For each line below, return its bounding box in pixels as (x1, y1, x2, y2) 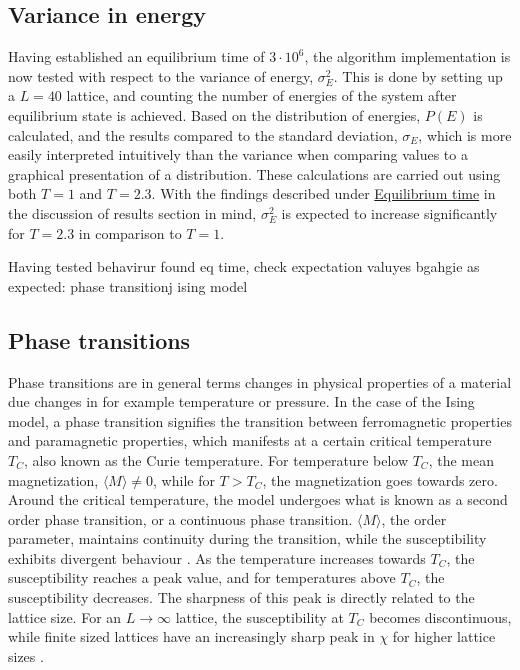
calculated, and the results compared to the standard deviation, (8, 124, 398, 145)
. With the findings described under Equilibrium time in (151, 183, 496, 204)
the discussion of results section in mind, (8, 202, 257, 223)
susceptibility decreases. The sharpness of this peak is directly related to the (8, 587, 475, 608)
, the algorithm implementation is (304, 46, 511, 67)
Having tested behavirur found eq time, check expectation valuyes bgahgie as (8, 256, 480, 277)
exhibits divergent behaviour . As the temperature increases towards (8, 547, 426, 568)
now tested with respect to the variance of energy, (8, 65, 314, 86)
